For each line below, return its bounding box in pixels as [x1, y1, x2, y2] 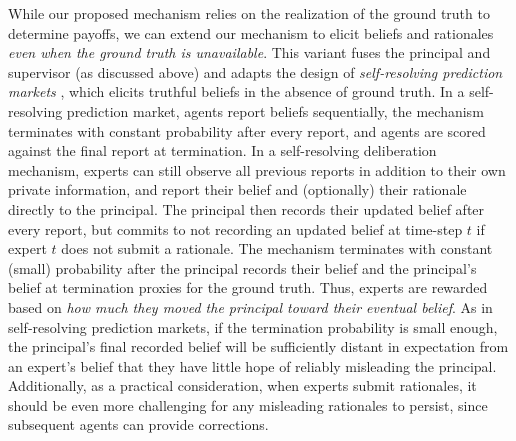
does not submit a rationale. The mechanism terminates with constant [61, 238, 493, 259]
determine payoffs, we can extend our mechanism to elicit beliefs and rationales [8, 22, 494, 43]
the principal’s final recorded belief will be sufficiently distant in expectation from [8, 336, 509, 357]
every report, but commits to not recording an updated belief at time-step [8, 218, 463, 239]
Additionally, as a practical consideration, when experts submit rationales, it [8, 375, 477, 396]
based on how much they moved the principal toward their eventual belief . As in [8, 296, 493, 317]
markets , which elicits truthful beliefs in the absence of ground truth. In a [8, 81, 465, 102]
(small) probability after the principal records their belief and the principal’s [8, 257, 477, 278]
